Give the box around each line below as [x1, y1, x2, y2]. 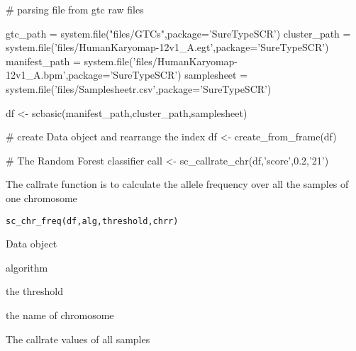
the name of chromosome [6, 307, 114, 322]
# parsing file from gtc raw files [6, 2, 144, 16]
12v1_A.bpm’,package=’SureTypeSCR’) [6, 67, 182, 82]
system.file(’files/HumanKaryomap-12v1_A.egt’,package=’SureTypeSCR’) [6, 40, 329, 55]
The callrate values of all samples [6, 331, 150, 346]
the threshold [6, 284, 64, 299]
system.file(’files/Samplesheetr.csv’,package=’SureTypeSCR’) [6, 81, 272, 96]
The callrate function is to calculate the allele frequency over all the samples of [6, 177, 349, 191]
